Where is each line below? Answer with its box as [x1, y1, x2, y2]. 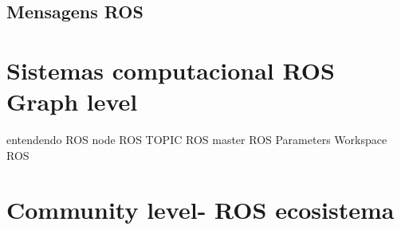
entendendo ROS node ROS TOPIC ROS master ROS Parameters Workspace [6, 131, 387, 148]
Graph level [6, 85, 138, 118]
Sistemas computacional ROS [6, 53, 335, 86]
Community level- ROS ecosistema [6, 193, 395, 226]
